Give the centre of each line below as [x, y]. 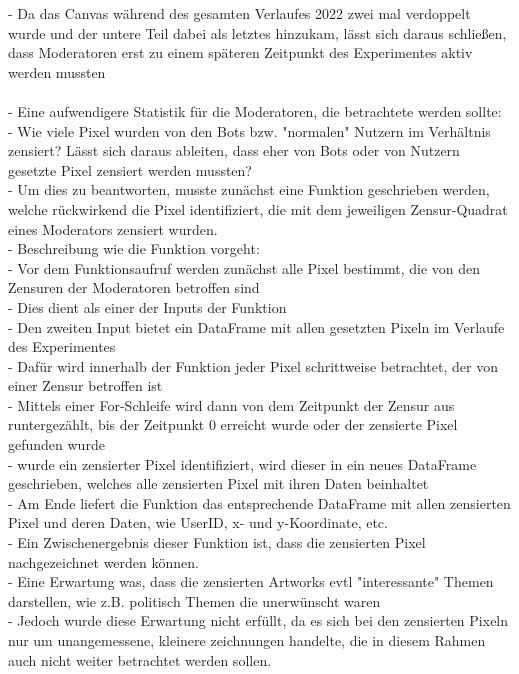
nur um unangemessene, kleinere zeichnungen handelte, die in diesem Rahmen [247, 640]
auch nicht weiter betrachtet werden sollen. [140, 659]
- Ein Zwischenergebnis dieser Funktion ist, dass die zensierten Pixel [217, 542]
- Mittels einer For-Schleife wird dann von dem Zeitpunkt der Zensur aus [231, 404]
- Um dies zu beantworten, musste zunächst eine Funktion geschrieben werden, [249, 189]
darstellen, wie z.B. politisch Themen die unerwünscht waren [194, 600]
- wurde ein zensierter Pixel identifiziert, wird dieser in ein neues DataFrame [242, 463]
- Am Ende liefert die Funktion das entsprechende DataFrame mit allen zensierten [259, 502]
